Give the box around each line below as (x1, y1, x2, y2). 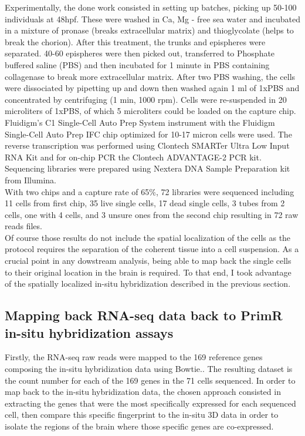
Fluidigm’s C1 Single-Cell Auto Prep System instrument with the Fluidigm (5, 116, 275, 128)
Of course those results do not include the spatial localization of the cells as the (5, 231, 291, 243)
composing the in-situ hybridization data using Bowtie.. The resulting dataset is (5, 363, 293, 375)
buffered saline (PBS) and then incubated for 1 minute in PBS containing (5, 58, 270, 71)
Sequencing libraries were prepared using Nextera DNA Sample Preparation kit (5, 162, 290, 175)
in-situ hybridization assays (5, 323, 174, 341)
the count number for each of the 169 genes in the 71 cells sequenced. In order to (5, 374, 296, 386)
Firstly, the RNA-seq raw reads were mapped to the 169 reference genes (5, 351, 263, 363)
